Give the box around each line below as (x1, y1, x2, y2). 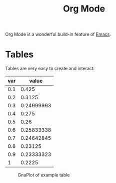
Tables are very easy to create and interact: (5, 66, 95, 72)
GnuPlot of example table (17, 172, 70, 178)
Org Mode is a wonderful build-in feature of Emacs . (5, 31, 111, 38)
